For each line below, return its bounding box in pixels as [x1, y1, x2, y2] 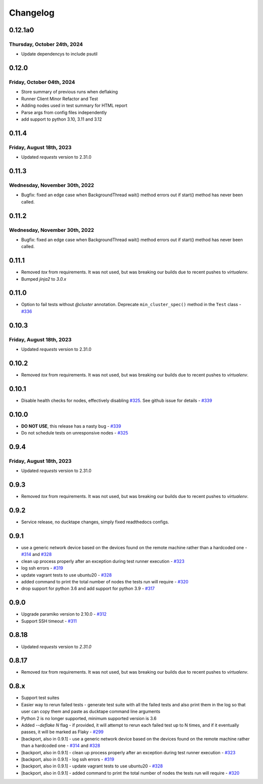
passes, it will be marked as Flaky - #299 [21, 729, 104, 735]
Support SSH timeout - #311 [21, 618, 77, 624]
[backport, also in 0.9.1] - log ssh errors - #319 [21, 756, 114, 762]
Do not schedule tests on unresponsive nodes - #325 [21, 430, 129, 436]
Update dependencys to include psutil [21, 51, 98, 57]
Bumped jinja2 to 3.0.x [21, 276, 67, 282]
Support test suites [21, 695, 59, 701]
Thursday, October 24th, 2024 [9, 41, 83, 47]
